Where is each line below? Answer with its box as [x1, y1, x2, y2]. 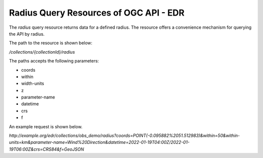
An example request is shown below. [9, 123, 83, 129]
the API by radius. [9, 31, 45, 37]
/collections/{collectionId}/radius [9, 49, 75, 55]
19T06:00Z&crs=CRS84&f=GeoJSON [9, 146, 84, 152]
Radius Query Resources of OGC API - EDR [9, 7, 185, 18]
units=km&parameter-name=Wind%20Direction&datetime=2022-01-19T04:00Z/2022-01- [9, 139, 190, 145]
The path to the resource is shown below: [9, 40, 93, 46]
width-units [21, 80, 44, 86]
